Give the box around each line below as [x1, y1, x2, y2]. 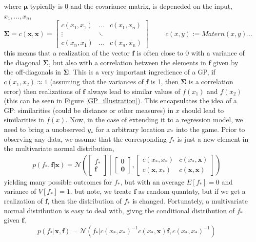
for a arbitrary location [96, 124, 165, 134]
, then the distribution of [47, 196, 122, 206]
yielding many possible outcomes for [4, 176, 112, 186]
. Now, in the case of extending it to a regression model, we [65, 114, 243, 125]
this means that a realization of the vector [4, 48, 130, 58]
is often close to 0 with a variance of [137, 48, 245, 58]
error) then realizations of [4, 86, 80, 96]
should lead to [181, 105, 224, 115]
